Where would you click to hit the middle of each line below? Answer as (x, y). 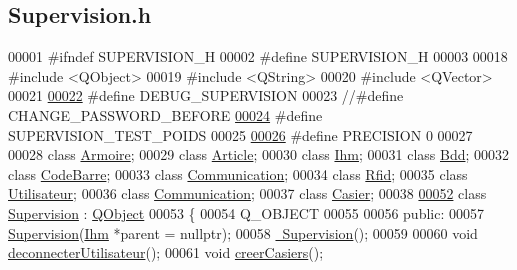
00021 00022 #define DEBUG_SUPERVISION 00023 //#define (206, 95)
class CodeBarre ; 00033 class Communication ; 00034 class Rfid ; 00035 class (238, 173)
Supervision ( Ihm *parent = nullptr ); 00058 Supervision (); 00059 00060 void (243, 232)
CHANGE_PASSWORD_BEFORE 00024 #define (165, 114)
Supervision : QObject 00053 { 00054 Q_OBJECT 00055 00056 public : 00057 (246, 212)
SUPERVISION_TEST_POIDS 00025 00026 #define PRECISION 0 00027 (240, 134)
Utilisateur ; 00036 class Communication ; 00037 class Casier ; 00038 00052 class (247, 193)
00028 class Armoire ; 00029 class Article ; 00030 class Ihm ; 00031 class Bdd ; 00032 (259, 154)
